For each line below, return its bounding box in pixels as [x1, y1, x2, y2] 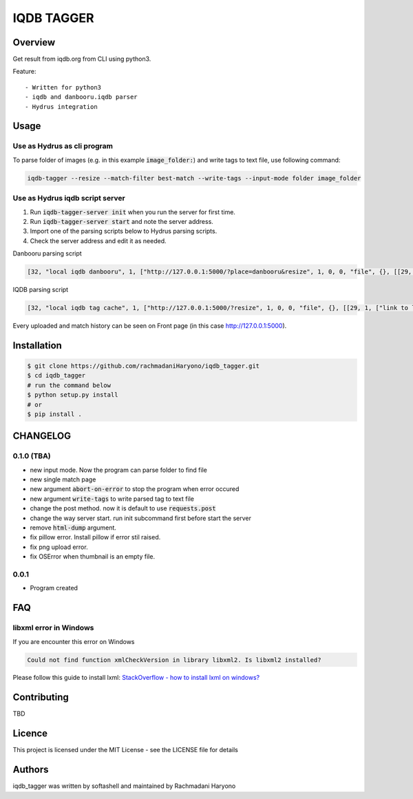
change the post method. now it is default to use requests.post [30, 504, 216, 512]
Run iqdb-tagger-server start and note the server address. [30, 217, 213, 225]
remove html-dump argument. [30, 523, 117, 532]
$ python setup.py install [27, 391, 118, 399]
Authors [12, 764, 49, 776]
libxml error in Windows [12, 623, 94, 633]
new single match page [30, 475, 96, 484]
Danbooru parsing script [12, 249, 82, 258]
